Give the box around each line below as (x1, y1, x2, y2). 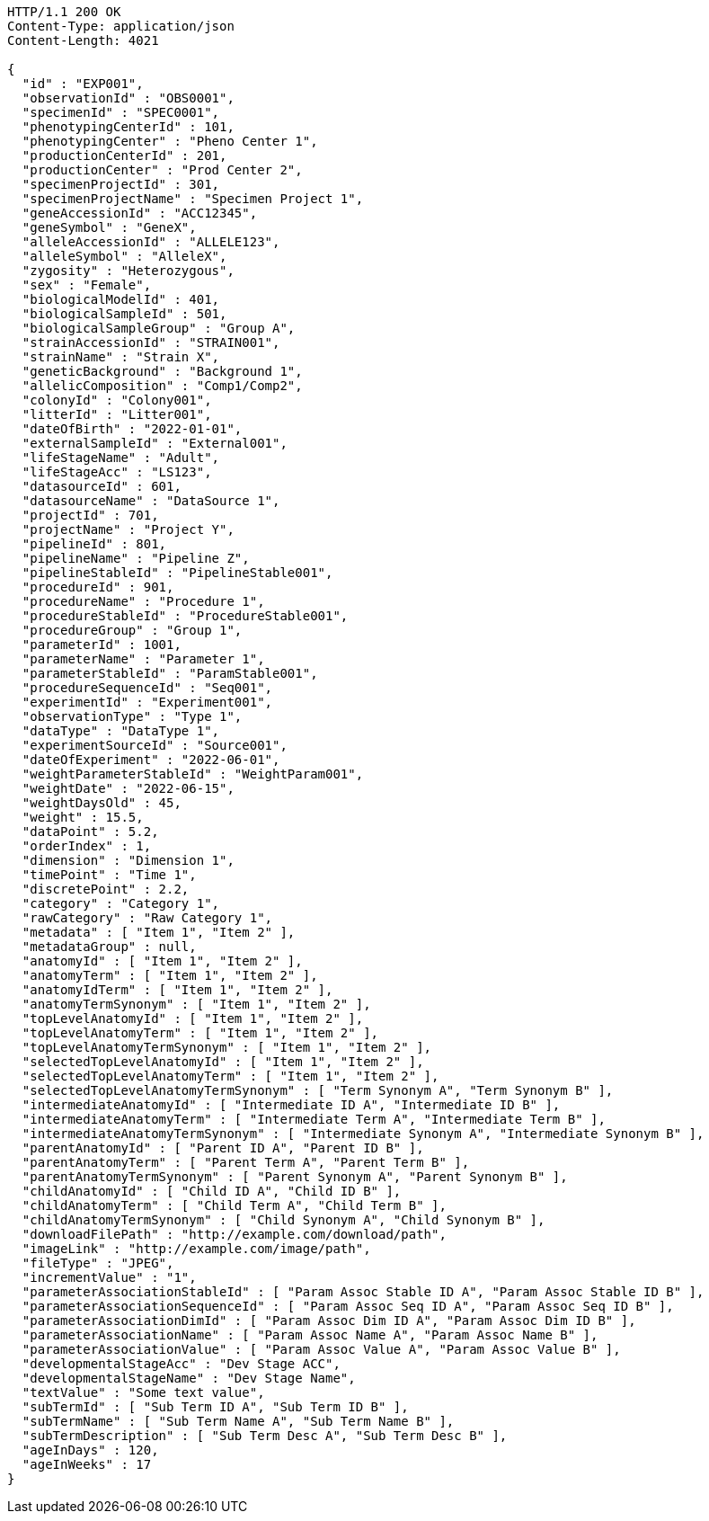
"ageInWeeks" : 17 (22, 1457, 152, 1472)
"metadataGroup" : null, (22, 939, 197, 954)
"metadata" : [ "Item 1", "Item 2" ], (22, 925, 296, 939)
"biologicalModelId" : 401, (22, 292, 220, 307)
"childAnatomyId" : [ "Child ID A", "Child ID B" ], (22, 1184, 402, 1198)
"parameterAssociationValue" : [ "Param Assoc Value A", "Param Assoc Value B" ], (22, 1342, 621, 1356)
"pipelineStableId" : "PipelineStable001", (22, 565, 333, 580)
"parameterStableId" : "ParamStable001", (22, 666, 318, 680)
